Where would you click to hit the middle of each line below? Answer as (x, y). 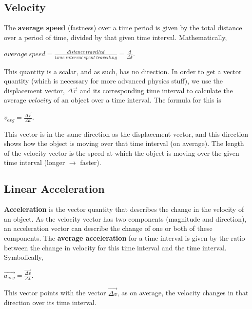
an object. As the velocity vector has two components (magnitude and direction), (125, 218)
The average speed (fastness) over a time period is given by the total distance (123, 28)
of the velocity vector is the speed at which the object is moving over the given (122, 153)
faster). (91, 162)
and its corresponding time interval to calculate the (156, 90)
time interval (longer (35, 162)
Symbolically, (24, 257)
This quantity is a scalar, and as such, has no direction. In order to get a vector (123, 71)
